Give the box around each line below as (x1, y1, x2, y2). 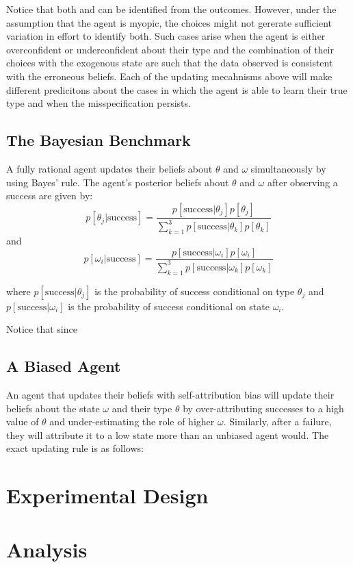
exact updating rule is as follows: (6, 441, 144, 455)
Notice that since (6, 322, 77, 336)
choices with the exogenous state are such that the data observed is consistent (6, 55, 333, 70)
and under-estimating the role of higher (49, 414, 215, 429)
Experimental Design (6, 481, 209, 509)
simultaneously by (250, 161, 326, 175)
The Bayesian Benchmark (6, 129, 191, 151)
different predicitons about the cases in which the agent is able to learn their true (6, 82, 348, 97)
